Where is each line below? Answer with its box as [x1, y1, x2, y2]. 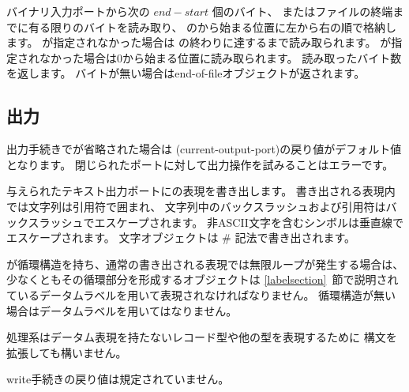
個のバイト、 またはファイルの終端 [212, 3, 393, 19]
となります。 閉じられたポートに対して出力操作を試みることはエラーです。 [6, 156, 394, 172]
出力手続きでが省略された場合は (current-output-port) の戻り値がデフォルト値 [6, 141, 402, 157]
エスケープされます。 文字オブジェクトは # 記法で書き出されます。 [6, 229, 356, 246]
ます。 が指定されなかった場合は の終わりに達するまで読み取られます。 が [6, 34, 392, 51]
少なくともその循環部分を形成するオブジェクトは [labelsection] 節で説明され [6, 271, 399, 288]
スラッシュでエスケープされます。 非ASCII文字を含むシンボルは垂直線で [28, 213, 403, 230]
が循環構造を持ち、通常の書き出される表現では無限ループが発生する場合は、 [6, 255, 404, 272]
